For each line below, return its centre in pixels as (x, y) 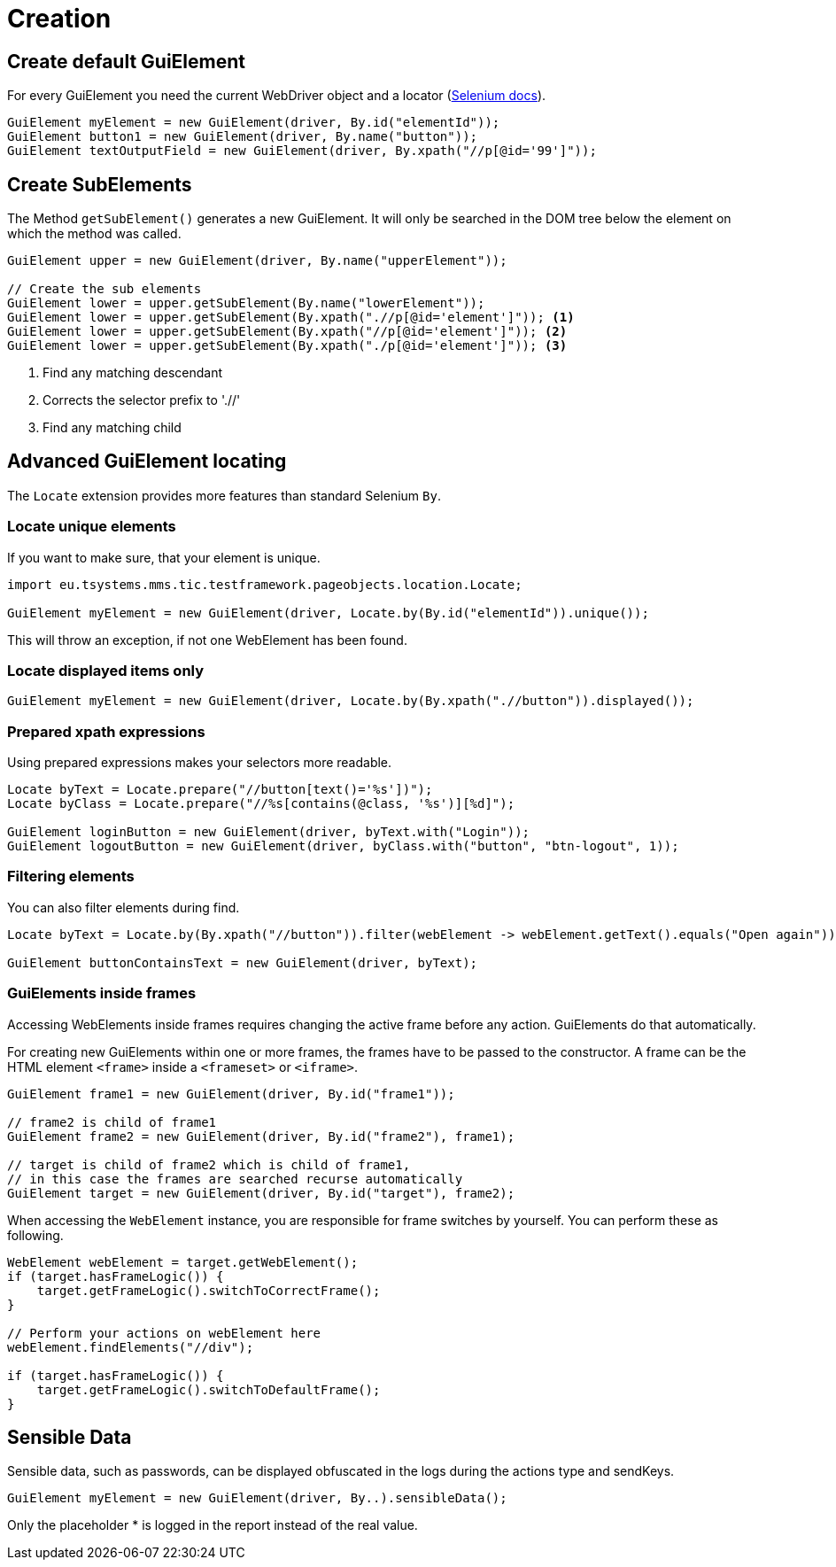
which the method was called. (94, 234)
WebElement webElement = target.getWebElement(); (183, 1262)
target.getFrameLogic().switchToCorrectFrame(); (209, 1290)
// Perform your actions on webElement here (164, 1333)
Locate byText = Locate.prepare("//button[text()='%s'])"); (220, 790)
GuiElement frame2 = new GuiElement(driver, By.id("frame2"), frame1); (261, 1136)
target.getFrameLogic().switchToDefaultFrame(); (209, 1389)
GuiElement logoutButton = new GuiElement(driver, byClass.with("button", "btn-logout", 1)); (343, 846)
